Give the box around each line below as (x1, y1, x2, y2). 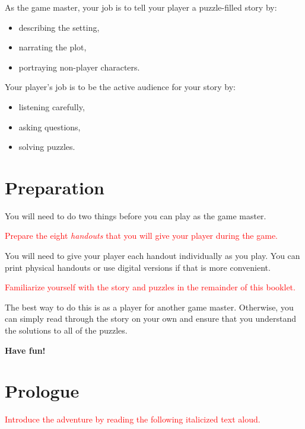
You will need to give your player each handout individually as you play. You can (5, 249, 300, 262)
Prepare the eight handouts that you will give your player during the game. (5, 229, 278, 242)
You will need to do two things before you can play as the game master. (5, 209, 266, 222)
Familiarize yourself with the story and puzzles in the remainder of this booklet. (5, 281, 296, 293)
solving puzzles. (18, 140, 75, 153)
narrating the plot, (18, 41, 87, 53)
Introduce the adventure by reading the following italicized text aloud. (5, 413, 260, 425)
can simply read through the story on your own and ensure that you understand (5, 312, 296, 325)
